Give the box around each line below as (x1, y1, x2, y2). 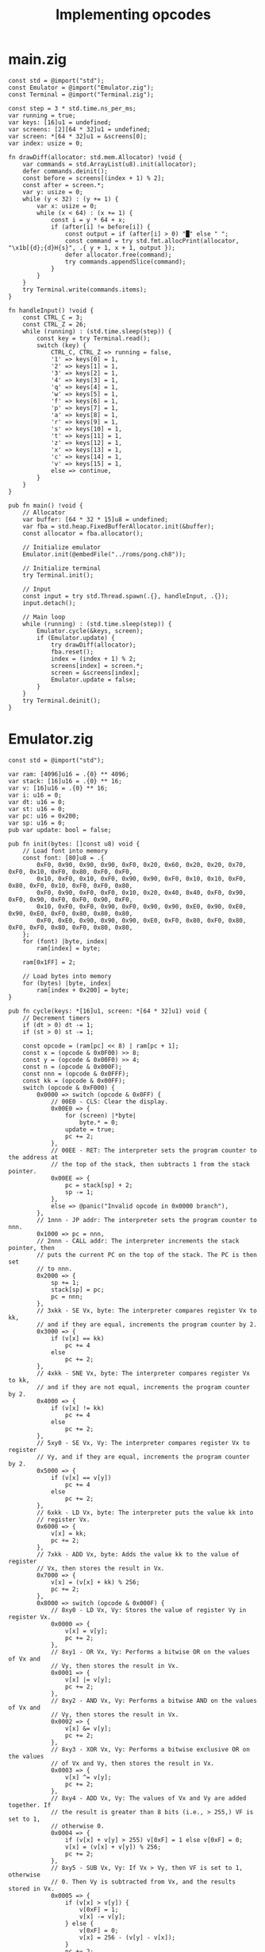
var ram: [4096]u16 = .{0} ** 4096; (8, 770, 129, 778)
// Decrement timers (22, 1013, 90, 1022)
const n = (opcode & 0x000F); (22, 1063, 123, 1071)
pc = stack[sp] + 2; (64, 1181, 133, 1189)
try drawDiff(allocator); (50, 641, 136, 649)
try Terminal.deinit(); (22, 697, 102, 705)
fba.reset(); (50, 647, 94, 656)
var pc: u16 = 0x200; (8, 812, 80, 820)
